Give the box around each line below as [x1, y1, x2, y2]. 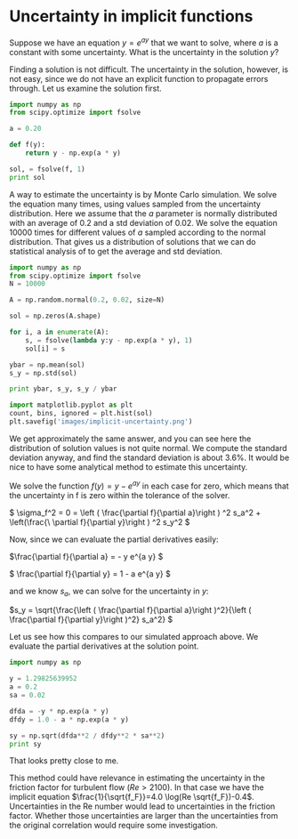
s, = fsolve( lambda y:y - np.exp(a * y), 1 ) [25, 335, 193, 344]
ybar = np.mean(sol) [9, 360, 86, 369]
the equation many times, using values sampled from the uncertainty [9, 198, 261, 209]
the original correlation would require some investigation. [9, 820, 218, 831]
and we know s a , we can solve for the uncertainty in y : [9, 585, 209, 598]
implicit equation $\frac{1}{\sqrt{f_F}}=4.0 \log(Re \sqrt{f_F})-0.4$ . [9, 792, 255, 803]
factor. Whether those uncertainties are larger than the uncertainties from [9, 811, 278, 821]
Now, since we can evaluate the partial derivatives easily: [9, 534, 220, 545]
